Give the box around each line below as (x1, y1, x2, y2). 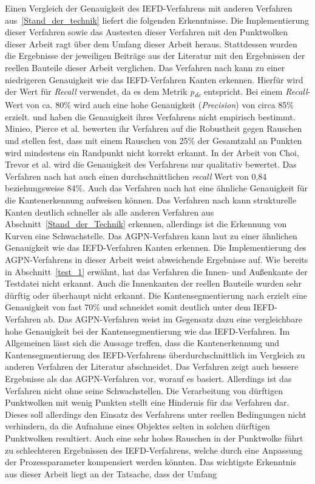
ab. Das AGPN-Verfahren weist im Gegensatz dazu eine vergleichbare (44, 312, 302, 325)
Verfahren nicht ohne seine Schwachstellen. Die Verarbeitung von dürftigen (5, 384, 283, 397)
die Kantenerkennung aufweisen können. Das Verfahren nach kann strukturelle (5, 194, 297, 206)
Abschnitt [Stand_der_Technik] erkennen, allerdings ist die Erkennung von (5, 217, 287, 230)
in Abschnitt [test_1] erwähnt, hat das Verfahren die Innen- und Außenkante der (5, 265, 308, 278)
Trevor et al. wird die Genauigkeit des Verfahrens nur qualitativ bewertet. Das (5, 158, 297, 171)
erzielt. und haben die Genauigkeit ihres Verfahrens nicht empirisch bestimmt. (5, 110, 296, 123)
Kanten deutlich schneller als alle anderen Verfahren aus (5, 205, 214, 218)
